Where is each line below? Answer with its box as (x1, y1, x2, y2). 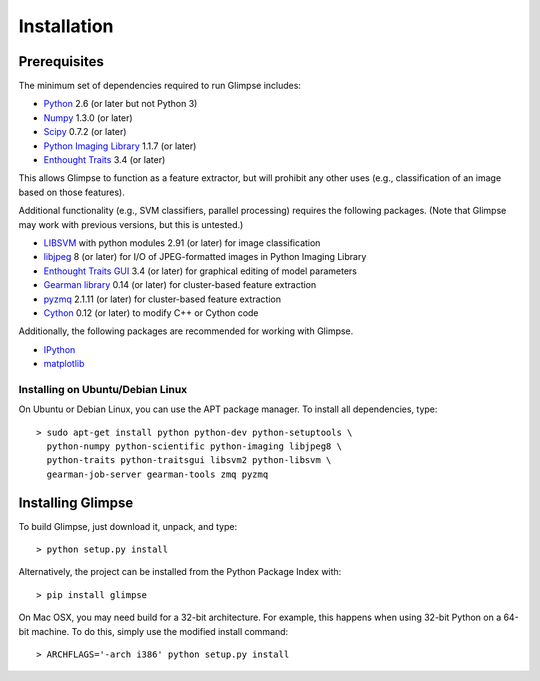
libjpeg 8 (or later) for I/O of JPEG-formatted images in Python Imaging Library (43, 251, 367, 263)
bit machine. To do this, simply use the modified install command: (18, 625, 289, 637)
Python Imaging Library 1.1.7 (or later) (43, 140, 197, 152)
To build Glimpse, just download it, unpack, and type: (18, 520, 238, 532)
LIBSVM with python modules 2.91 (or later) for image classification (43, 236, 321, 249)
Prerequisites (18, 53, 104, 70)
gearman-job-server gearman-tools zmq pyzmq (46, 468, 269, 480)
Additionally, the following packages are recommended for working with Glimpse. (18, 325, 354, 337)
